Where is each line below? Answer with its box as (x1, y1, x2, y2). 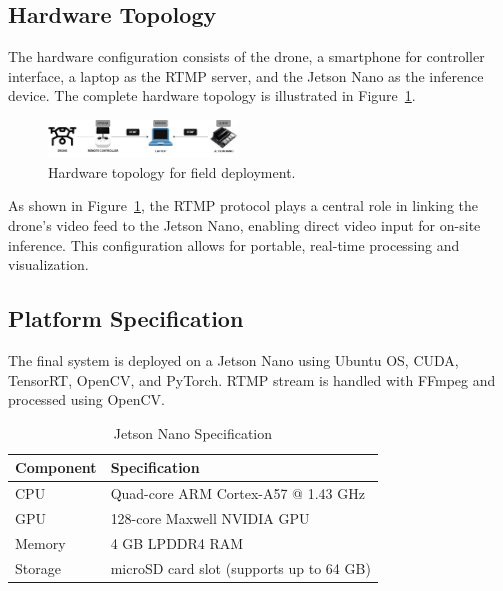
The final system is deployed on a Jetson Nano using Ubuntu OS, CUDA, (8, 349, 459, 370)
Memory (15, 532, 66, 553)
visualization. (8, 254, 89, 275)
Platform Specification (8, 303, 244, 334)
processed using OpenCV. (8, 389, 165, 410)
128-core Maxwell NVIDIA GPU (110, 508, 310, 529)
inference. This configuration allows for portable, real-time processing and (8, 234, 460, 255)
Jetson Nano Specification (113, 422, 273, 443)
